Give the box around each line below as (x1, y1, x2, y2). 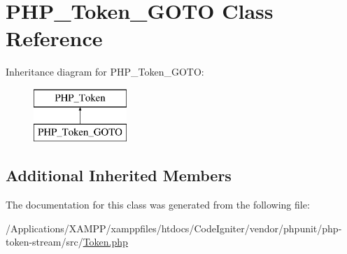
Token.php (83, 234, 128, 249)
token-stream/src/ (6, 234, 83, 249)
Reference (6, 24, 103, 52)
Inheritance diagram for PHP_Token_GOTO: (6, 64, 204, 79)
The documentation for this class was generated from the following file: (6, 197, 310, 212)
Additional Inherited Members (6, 164, 232, 186)
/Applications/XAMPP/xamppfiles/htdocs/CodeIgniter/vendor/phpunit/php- (6, 220, 342, 235)
